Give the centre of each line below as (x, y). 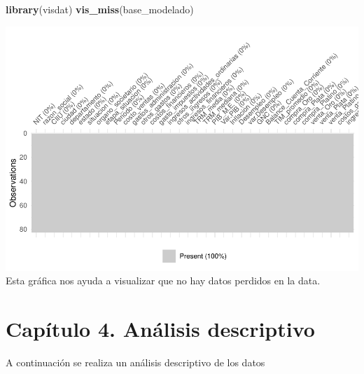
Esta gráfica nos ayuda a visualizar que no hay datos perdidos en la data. (163, 280)
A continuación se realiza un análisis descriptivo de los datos (135, 362)
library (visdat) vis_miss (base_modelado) (100, 9)
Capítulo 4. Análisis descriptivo (160, 328)
